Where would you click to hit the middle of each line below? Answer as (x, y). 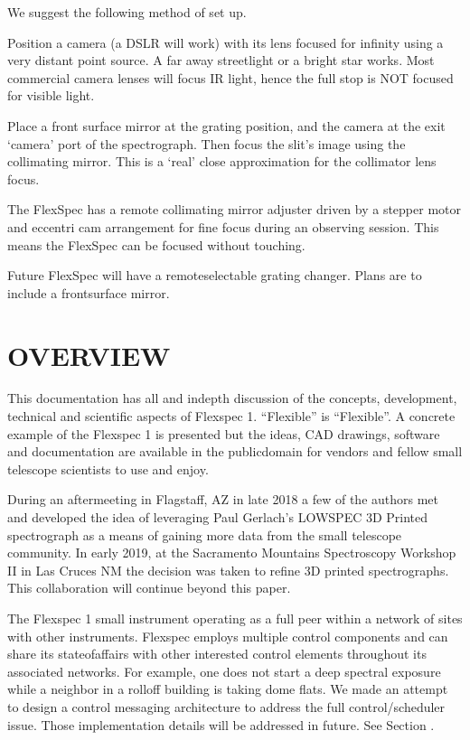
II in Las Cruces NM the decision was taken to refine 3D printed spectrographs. (228, 570)
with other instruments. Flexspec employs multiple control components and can (228, 636)
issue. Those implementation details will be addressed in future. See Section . (221, 724)
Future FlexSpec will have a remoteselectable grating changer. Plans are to (215, 275)
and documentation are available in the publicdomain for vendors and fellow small (235, 451)
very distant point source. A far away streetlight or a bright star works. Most (221, 60)
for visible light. (51, 95)
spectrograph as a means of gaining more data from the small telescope (205, 534)
